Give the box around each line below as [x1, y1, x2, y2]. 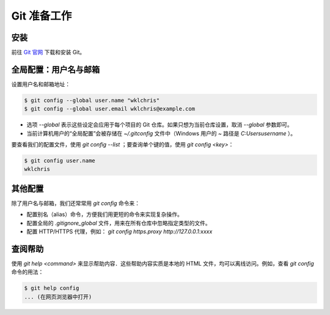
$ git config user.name [24, 157, 96, 164]
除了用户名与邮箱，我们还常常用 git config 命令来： [11, 199, 141, 207]
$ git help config [24, 284, 79, 292]
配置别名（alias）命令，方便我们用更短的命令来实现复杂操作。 [26, 211, 183, 218]
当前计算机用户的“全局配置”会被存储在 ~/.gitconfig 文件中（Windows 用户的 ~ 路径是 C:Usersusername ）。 [26, 129, 296, 137]
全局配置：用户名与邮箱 [11, 64, 100, 74]
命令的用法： [11, 269, 44, 276]
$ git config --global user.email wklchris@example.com [24, 106, 196, 112]
